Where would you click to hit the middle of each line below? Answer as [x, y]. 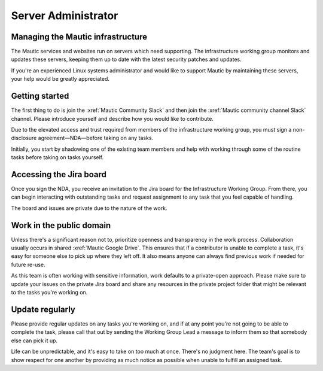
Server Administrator [65, 16]
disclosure [24, 138]
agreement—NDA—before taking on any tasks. [96, 138]
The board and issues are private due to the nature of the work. [89, 208]
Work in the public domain [61, 225]
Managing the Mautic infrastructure [79, 37]
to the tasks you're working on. [49, 293]
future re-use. [28, 264]
